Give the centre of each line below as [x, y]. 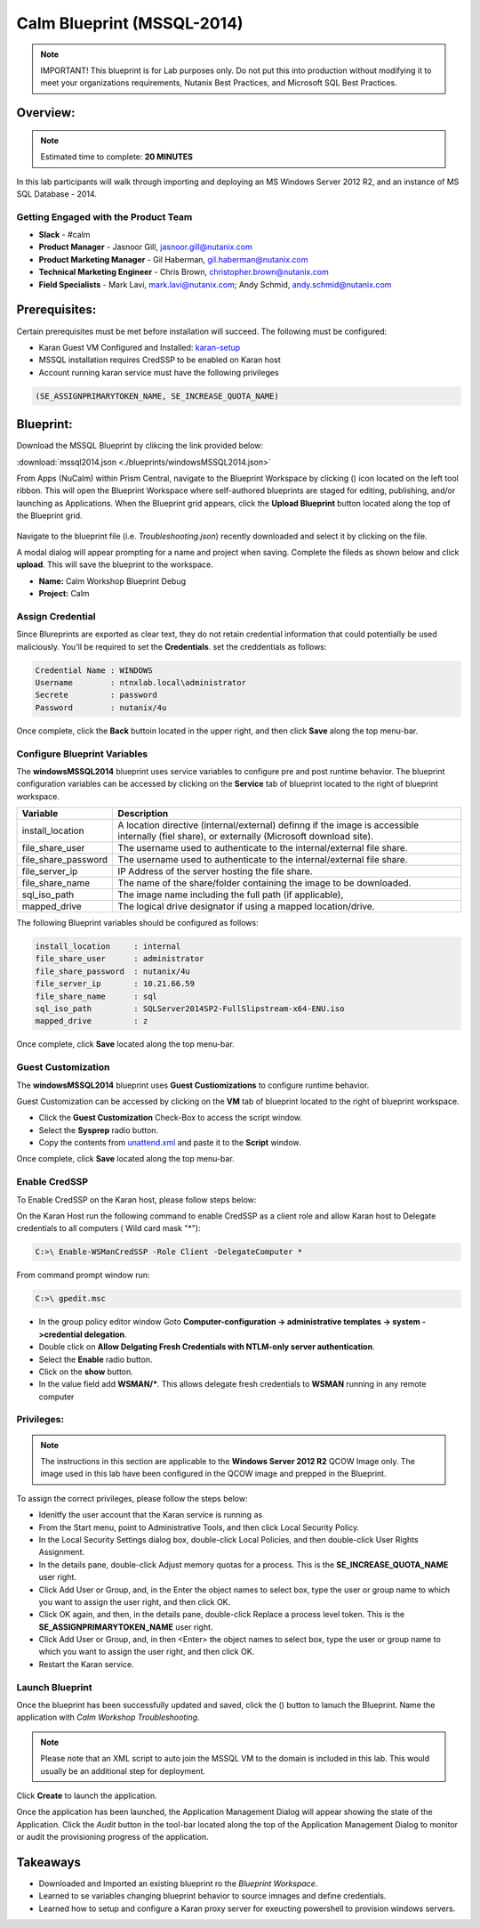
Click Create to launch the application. [87, 1795]
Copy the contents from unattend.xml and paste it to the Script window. [170, 1143]
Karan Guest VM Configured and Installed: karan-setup [140, 347]
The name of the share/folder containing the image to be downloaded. [264, 883]
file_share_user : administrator [120, 959]
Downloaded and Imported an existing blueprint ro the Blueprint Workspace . [178, 1883]
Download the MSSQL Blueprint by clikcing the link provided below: [140, 446]
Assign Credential [56, 616]
